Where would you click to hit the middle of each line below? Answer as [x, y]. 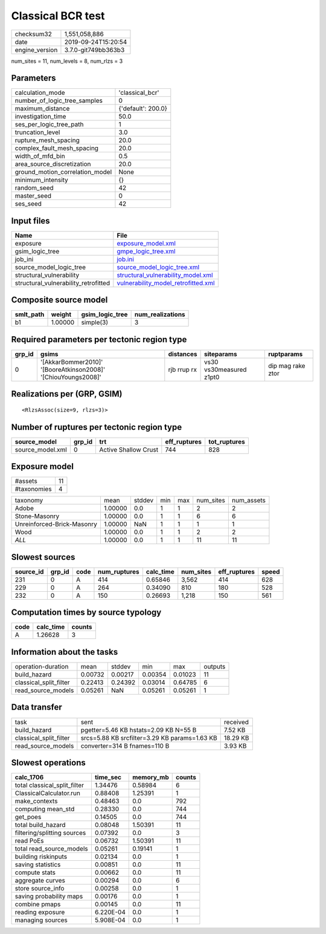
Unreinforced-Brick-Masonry [56, 524]
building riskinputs [41, 857]
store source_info [40, 889]
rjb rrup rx [183, 370]
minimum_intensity [42, 180]
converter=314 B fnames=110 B [125, 745]
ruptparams [285, 354]
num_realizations [160, 314]
